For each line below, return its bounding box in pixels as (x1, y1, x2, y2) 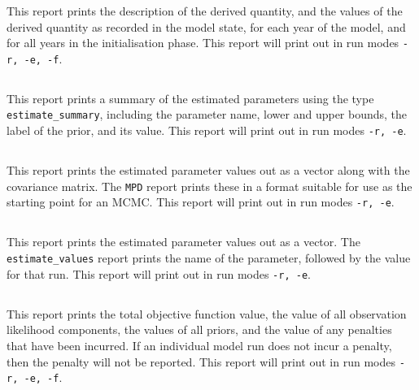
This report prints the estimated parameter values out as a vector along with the (7, 162, 410, 179)
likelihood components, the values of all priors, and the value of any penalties (7, 321, 392, 338)
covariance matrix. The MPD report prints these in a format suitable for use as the (7, 177, 412, 194)
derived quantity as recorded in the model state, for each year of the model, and (7, 18, 406, 35)
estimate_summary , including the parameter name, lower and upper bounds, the (7, 106, 408, 123)
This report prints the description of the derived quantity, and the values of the (7, 2, 403, 19)
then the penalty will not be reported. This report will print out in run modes (7, 353, 396, 370)
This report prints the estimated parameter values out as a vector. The (7, 233, 360, 250)
